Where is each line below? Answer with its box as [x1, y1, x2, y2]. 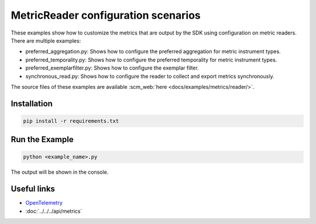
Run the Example [11, 135, 74, 144]
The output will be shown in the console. [11, 168, 109, 175]
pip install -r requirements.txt [23, 118, 119, 124]
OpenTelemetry [25, 199, 63, 206]
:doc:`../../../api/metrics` [25, 208, 83, 215]
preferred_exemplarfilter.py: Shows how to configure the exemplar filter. [25, 64, 199, 71]
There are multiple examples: [11, 37, 81, 44]
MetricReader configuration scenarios [11, 9, 201, 22]
